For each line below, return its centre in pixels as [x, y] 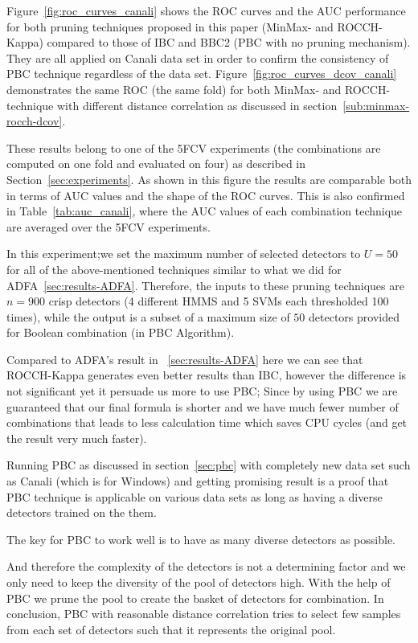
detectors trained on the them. [82, 512]
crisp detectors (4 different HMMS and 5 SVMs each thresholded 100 [219, 301]
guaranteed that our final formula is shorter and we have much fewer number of [203, 406]
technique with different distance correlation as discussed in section [172, 105]
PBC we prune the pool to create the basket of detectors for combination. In [195, 598]
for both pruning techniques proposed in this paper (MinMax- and [170, 26]
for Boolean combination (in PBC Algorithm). [121, 332]
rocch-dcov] [35, 121]
